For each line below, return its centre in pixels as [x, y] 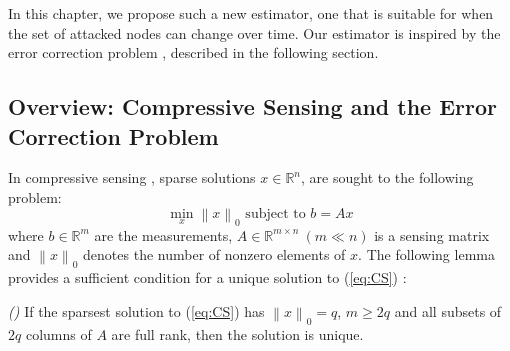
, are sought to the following [387, 177]
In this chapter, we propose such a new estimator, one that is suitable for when [251, 13]
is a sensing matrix [432, 234]
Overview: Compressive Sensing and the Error [253, 106]
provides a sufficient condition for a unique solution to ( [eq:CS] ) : [207, 277]
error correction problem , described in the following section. [193, 52]
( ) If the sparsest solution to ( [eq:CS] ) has [136, 310]
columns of [58, 333]
